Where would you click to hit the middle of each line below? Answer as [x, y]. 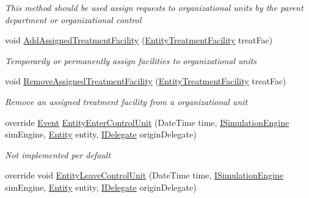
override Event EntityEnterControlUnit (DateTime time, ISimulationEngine [147, 122]
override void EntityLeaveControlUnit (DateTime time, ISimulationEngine [144, 175]
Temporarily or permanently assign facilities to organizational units [131, 60]
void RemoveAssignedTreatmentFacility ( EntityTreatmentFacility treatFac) [146, 81]
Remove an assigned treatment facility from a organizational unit [126, 101]
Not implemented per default [58, 154]
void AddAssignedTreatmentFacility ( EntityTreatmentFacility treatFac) [139, 40]
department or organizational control [73, 19]
